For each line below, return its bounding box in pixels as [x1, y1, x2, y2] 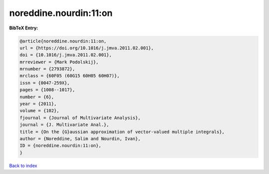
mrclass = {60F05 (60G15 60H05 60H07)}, [19, 73, 120, 79]
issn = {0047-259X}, [19, 80, 70, 86]
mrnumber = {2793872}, [19, 66, 75, 72]
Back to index [9, 163, 37, 169]
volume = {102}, [19, 108, 60, 114]
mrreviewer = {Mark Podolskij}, [19, 59, 99, 65]
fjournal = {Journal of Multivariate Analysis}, [19, 115, 141, 121]
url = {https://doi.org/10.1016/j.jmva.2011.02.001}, [19, 45, 154, 51]
